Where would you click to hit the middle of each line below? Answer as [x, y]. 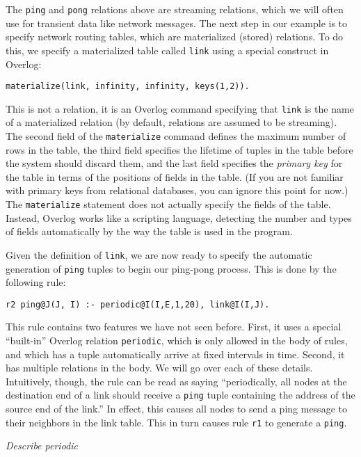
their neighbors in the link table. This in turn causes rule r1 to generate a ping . [176, 422]
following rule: [36, 282]
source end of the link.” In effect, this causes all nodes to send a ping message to [176, 409]
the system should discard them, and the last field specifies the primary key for [174, 163]
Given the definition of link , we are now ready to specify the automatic [159, 254]
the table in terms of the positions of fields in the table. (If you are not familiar [175, 176]
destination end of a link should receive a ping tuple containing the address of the [180, 395]
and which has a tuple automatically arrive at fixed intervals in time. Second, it [175, 354]
